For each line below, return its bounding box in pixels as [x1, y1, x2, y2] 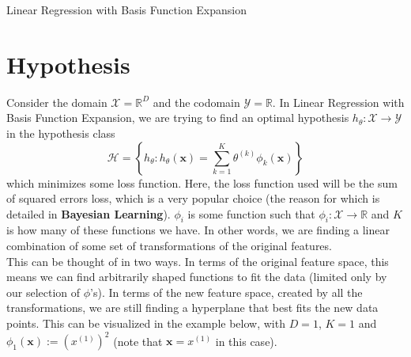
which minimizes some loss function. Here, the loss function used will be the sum [6, 174, 398, 191]
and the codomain [153, 93, 240, 110]
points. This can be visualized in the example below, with [6, 315, 285, 332]
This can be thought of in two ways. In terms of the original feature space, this [6, 253, 389, 269]
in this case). [215, 332, 277, 349]
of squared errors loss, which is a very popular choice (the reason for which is [6, 190, 380, 207]
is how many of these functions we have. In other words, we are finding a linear [6, 222, 390, 238]
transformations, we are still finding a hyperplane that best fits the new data [6, 299, 379, 316]
